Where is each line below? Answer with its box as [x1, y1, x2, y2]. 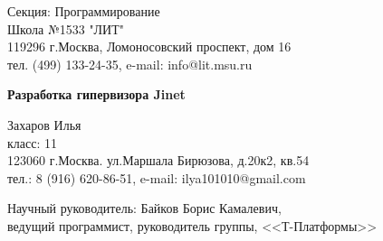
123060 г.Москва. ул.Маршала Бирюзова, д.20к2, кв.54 [7, 151, 310, 170]
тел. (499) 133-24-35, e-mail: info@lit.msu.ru [7, 54, 253, 73]
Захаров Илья [7, 115, 81, 134]
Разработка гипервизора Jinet [7, 85, 186, 104]
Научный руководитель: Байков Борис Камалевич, [7, 199, 282, 218]
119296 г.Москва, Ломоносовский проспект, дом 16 [7, 37, 292, 56]
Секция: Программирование [7, 2, 160, 20]
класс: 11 [7, 133, 57, 152]
